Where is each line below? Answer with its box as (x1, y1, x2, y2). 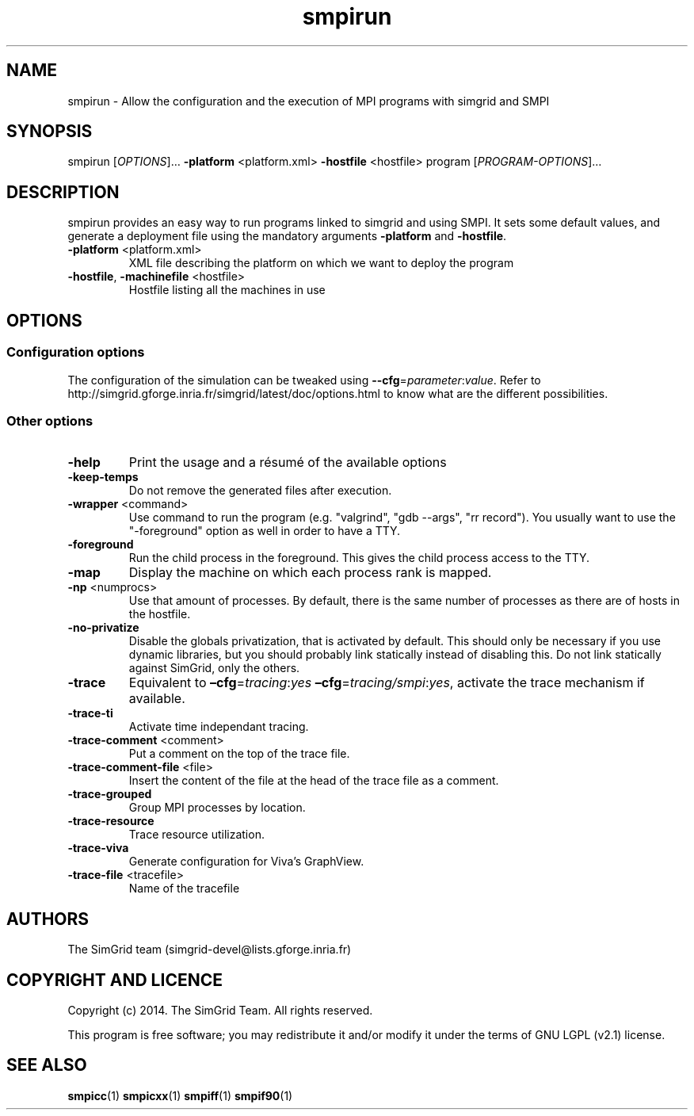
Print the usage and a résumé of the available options (128, 454, 447, 471)
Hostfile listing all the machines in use (128, 283, 326, 297)
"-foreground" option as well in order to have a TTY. (128, 524, 401, 538)
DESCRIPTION (6, 182, 120, 202)
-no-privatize (67, 621, 139, 635)
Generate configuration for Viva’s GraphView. (128, 854, 364, 869)
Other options (6, 412, 93, 429)
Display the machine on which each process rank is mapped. (128, 564, 492, 581)
